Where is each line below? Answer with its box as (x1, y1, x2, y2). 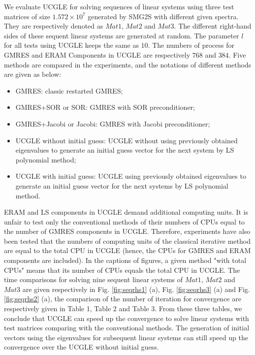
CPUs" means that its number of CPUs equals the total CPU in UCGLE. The (4, 264, 240, 275)
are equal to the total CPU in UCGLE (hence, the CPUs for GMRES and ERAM (4, 245, 251, 256)
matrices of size (4, 11, 50, 21)
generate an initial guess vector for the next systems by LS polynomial (15, 180, 228, 191)
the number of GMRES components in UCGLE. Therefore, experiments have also (4, 226, 251, 236)
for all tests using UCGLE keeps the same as (4, 40, 139, 50)
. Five (228, 49, 246, 60)
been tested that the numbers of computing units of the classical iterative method (4, 235, 251, 246)
